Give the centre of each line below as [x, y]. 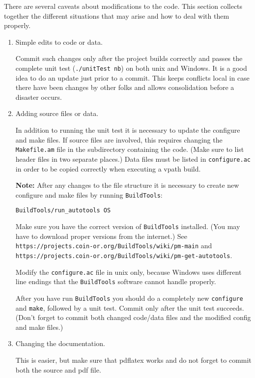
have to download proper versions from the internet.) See [101, 236]
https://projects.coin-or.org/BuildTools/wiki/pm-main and [114, 246]
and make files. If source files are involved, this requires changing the [119, 139]
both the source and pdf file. [58, 369]
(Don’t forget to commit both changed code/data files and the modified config [133, 317]
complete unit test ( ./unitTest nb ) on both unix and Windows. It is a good [131, 68]
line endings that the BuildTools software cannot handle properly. [116, 281]
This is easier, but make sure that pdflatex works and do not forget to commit [133, 360]
